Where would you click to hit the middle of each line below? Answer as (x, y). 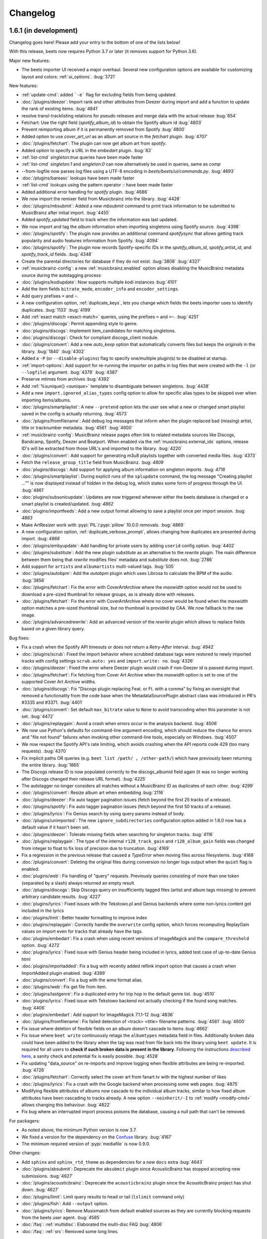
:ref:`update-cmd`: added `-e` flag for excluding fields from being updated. (99, 95)
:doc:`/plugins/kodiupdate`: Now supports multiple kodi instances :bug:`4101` (100, 282)
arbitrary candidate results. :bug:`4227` (62, 897)
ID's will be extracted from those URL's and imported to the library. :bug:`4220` (102, 449)
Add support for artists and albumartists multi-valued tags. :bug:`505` (98, 566)
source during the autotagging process (61, 275)
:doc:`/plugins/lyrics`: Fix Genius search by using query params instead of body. (103, 813)
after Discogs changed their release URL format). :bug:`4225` (84, 779)
